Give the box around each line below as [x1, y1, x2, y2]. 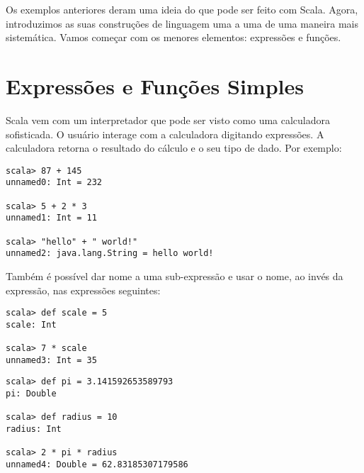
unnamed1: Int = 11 [6, 213, 97, 223]
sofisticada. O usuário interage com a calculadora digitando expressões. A [6, 126, 324, 141]
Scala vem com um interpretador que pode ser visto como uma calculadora [6, 112, 331, 127]
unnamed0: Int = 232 [6, 177, 103, 188]
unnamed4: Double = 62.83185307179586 [6, 460, 188, 469]
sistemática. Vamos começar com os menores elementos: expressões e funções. [6, 30, 341, 45]
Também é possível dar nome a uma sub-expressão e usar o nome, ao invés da [6, 268, 343, 283]
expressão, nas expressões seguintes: [6, 282, 161, 297]
